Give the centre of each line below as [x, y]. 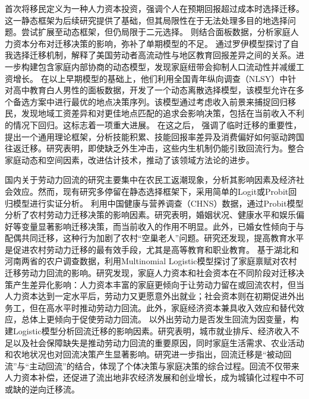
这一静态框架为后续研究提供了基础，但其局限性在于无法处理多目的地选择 [146, 20]
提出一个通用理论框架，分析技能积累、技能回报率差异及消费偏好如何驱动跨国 [154, 136]
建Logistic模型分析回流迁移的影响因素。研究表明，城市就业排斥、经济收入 [148, 331]
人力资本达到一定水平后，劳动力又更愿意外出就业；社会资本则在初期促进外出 [154, 296]
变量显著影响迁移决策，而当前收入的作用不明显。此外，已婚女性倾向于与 [163, 226]
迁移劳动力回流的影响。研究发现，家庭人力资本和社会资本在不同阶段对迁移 [150, 273]
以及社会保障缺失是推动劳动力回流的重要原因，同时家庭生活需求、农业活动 [158, 342]
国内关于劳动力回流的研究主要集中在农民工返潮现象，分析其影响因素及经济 [150, 180]
